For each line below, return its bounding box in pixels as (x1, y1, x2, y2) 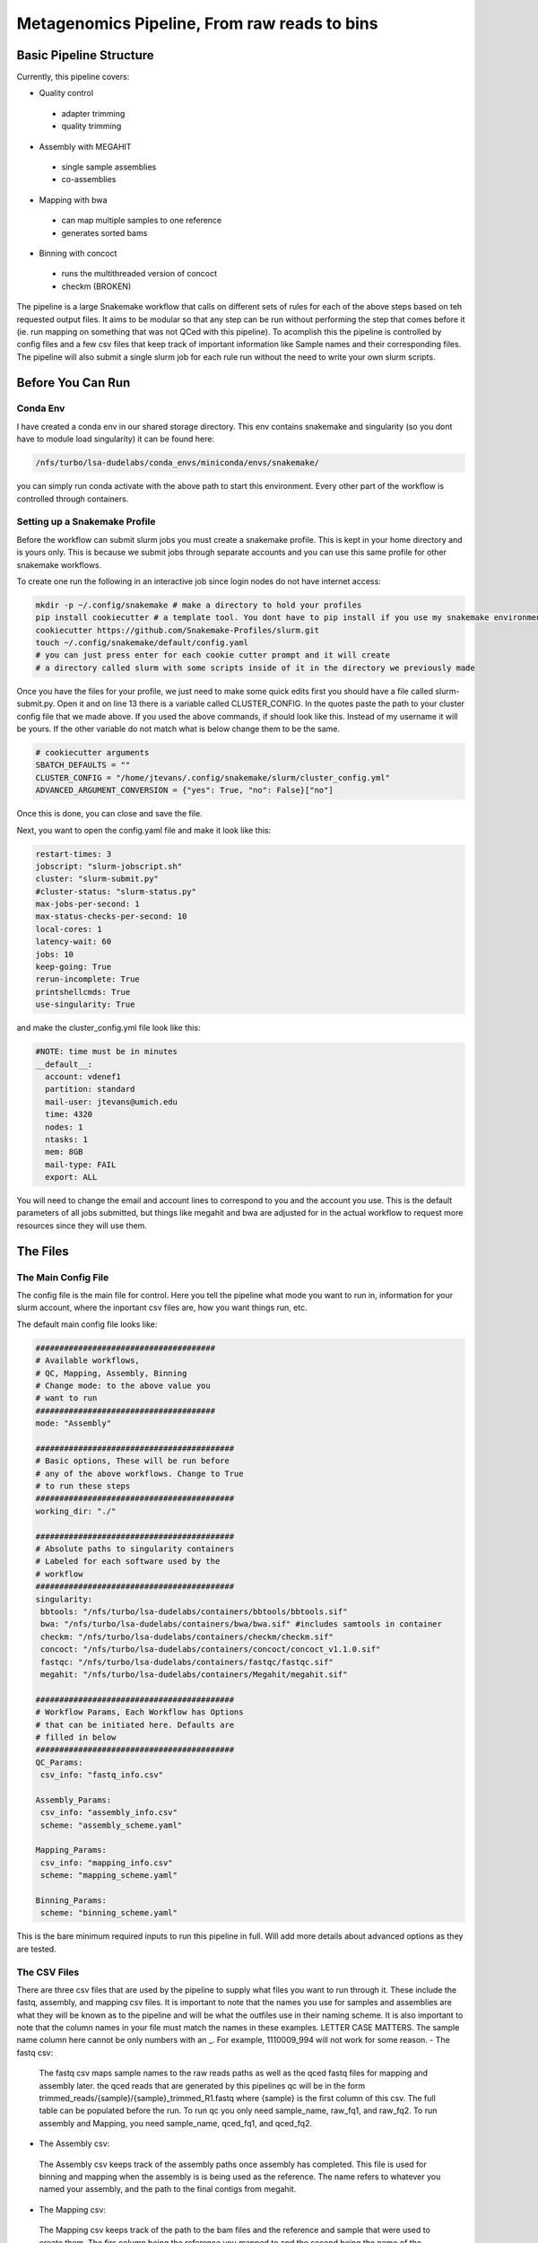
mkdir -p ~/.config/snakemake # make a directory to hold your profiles (35, 599, 362, 610)
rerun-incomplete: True (35, 974, 141, 984)
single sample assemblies (61, 161, 157, 172)
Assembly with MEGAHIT (39, 141, 132, 152)
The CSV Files (16, 1966, 80, 1978)
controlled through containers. (16, 493, 129, 504)
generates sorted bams (61, 227, 148, 238)
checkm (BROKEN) (61, 281, 132, 292)
